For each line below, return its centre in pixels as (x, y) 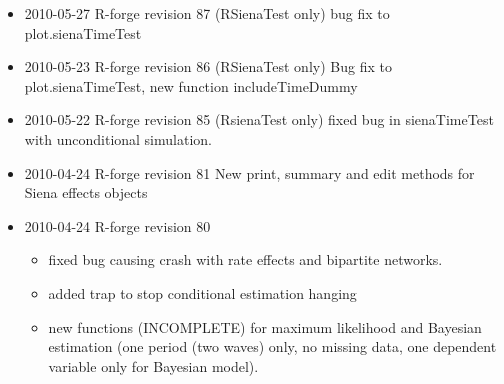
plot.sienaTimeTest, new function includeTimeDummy (191, 85)
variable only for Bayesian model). (153, 365)
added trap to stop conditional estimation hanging (202, 292)
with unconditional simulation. (118, 138)
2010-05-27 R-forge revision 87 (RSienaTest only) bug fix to (207, 13)
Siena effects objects (86, 192)
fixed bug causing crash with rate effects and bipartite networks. (245, 259)
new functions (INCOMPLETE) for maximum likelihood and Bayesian (265, 326)
